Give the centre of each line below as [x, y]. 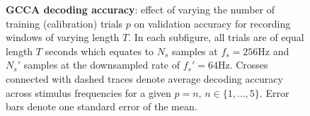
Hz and [274, 51]
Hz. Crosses [243, 65]
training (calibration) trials [64, 23]
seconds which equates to [99, 51]
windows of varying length [63, 37]
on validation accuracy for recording [212, 23]
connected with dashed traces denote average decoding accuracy [144, 78]
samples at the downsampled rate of [102, 65]
